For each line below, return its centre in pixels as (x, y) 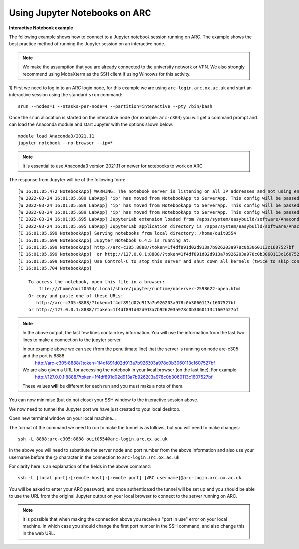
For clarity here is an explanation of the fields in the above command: (80, 466)
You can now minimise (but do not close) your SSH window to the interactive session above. (104, 400)
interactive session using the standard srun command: (66, 95)
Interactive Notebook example (41, 28)
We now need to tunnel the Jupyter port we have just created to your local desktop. (95, 409)
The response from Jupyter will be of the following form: (67, 180)
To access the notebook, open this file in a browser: (97, 282)
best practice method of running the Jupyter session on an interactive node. (87, 44)
